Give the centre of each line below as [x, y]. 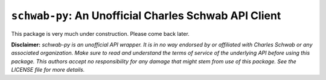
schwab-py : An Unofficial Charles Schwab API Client [146, 16]
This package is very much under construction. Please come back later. [100, 33]
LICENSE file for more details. [48, 70]
